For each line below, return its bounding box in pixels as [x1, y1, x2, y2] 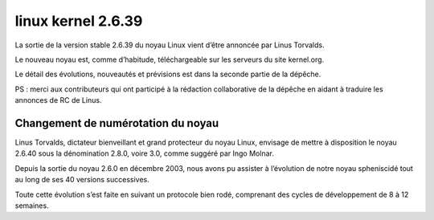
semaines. [14, 201, 49, 210]
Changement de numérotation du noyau [14, 116, 219, 130]
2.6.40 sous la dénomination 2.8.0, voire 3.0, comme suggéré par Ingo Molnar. [14, 149, 275, 158]
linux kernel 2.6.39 [14, 12, 143, 30]
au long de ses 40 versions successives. [14, 175, 149, 185]
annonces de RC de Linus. [14, 96, 102, 105]
